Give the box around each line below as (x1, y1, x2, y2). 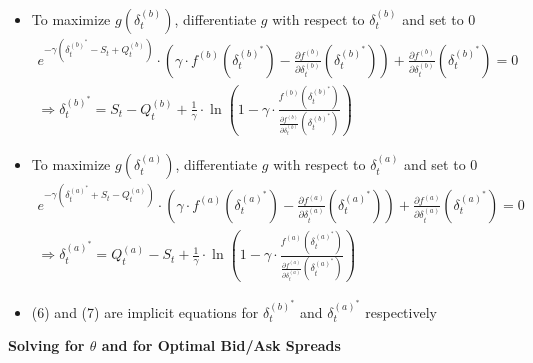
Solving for (8, 335, 85, 356)
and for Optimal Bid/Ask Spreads (101, 335, 341, 356)
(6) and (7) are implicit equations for (31, 301, 259, 322)
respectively (365, 301, 437, 322)
